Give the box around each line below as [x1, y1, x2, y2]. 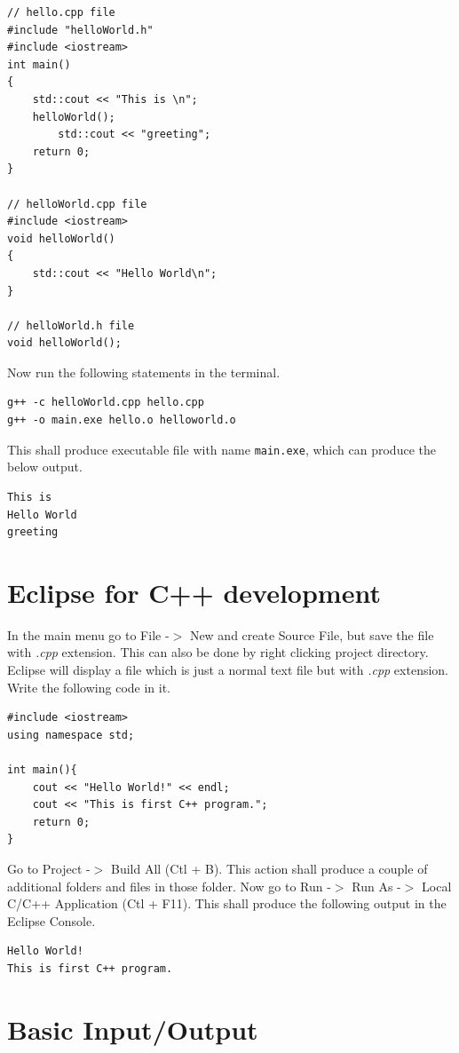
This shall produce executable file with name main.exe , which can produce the [7, 439, 436, 458]
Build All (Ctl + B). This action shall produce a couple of [110, 859, 428, 877]
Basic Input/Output [7, 1010, 258, 1047]
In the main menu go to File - [7, 625, 170, 644]
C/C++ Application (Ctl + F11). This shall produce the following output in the [7, 894, 447, 913]
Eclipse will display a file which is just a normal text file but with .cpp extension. [7, 661, 449, 678]
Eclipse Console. [7, 911, 96, 930]
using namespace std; [7, 728, 135, 741]
